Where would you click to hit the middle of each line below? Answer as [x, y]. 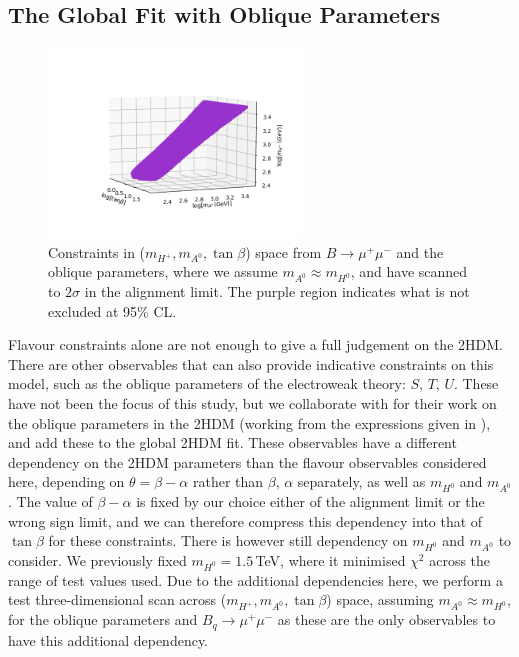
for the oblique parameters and [103, 619]
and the [420, 251]
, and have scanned [409, 271]
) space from [283, 251]
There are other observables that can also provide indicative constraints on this [251, 363]
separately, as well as [361, 481]
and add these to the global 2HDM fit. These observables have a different [232, 442]
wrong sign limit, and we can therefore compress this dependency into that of [245, 520]
